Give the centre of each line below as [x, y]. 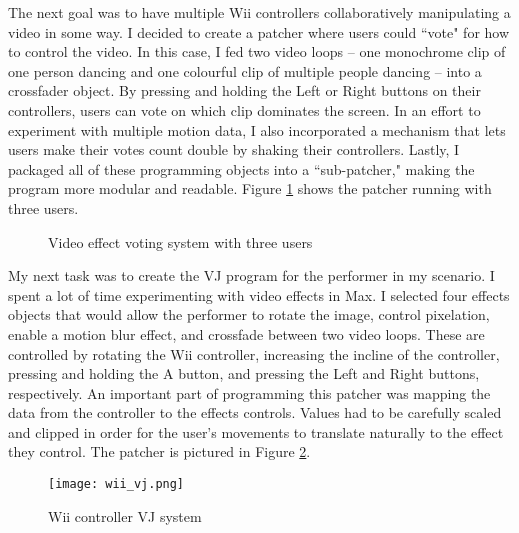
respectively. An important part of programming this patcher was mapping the [249, 392]
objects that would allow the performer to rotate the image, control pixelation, [249, 314]
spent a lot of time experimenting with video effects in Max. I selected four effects [259, 294]
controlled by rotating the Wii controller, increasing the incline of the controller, [254, 353]
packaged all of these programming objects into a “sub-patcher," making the [241, 168]
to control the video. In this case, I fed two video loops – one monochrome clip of [257, 51]
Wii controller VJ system [125, 515]
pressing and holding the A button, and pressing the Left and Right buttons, [244, 373]
